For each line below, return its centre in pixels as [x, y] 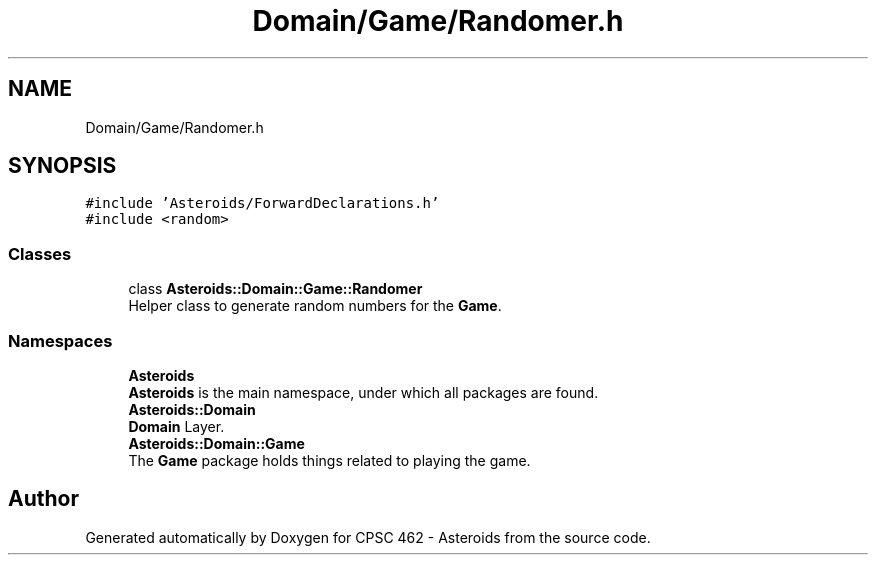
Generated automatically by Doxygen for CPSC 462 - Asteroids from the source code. [368, 537]
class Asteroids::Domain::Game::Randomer [275, 289]
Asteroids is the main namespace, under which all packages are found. [363, 392]
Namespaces [60, 340]
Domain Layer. [176, 426]
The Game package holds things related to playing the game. [329, 460]
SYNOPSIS [62, 166]
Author [43, 499]
